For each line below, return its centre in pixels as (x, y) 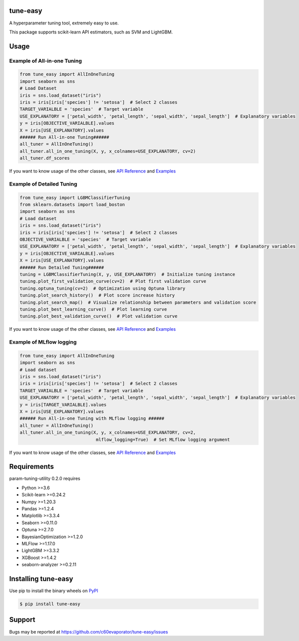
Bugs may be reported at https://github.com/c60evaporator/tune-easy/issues (89, 632)
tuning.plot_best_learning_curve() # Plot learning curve (93, 309)
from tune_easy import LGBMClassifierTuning (75, 198)
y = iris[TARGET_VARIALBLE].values (63, 405)
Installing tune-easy (41, 579)
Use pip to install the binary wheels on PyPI (54, 591)
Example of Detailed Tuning (43, 184)
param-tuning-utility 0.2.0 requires (45, 478)
